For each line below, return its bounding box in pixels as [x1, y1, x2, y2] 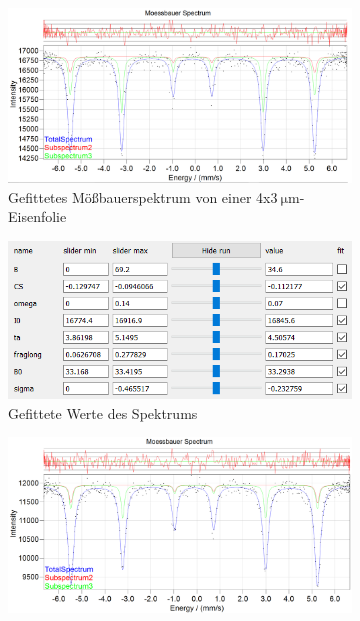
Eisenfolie [8, 206, 67, 227]
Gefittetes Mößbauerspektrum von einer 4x [8, 186, 271, 207]
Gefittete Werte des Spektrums [8, 402, 198, 423]
